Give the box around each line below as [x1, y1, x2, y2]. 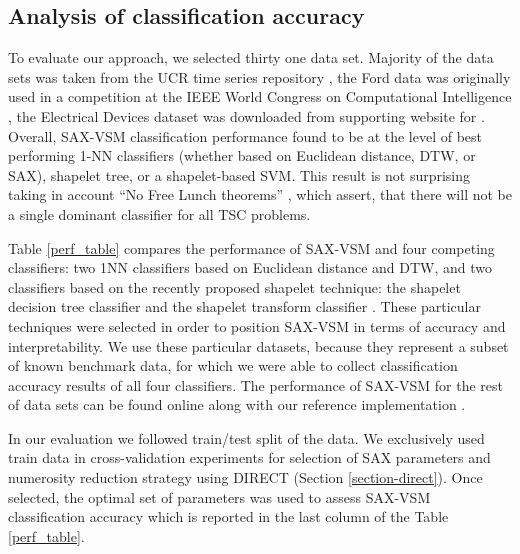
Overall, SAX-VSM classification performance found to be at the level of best [8, 125, 483, 146]
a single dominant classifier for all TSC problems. [8, 203, 311, 224]
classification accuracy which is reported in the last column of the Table [8, 506, 449, 527]
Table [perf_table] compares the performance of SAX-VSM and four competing [8, 237, 495, 258]
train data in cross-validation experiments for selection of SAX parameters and [8, 447, 491, 468]
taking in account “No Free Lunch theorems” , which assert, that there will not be [8, 184, 512, 205]
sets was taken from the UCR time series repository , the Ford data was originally [8, 66, 511, 87]
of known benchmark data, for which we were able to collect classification [8, 355, 458, 376]
